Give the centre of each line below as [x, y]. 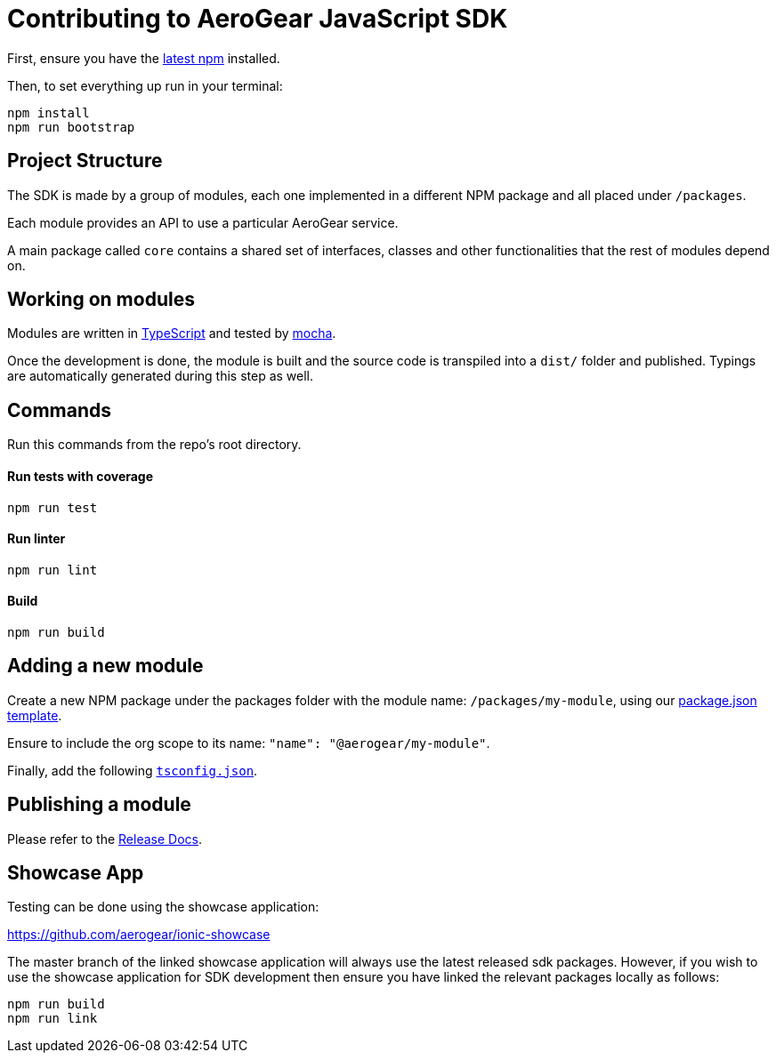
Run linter [36, 539]
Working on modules [101, 300]
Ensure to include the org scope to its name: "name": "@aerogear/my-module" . [249, 743]
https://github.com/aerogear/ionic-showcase [139, 935]
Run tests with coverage [81, 476]
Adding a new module [105, 666]
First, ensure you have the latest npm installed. [144, 58]
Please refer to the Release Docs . [105, 839]
